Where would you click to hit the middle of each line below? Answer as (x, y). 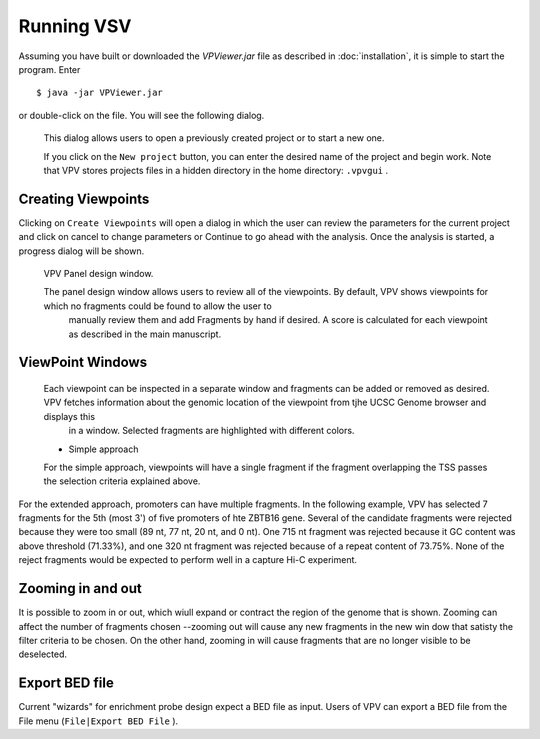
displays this (69, 416)
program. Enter (49, 69)
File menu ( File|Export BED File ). (98, 721)
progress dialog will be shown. (81, 251)
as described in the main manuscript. (145, 334)
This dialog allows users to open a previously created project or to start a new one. (214, 138)
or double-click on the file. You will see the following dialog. (141, 115)
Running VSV (75, 26)
